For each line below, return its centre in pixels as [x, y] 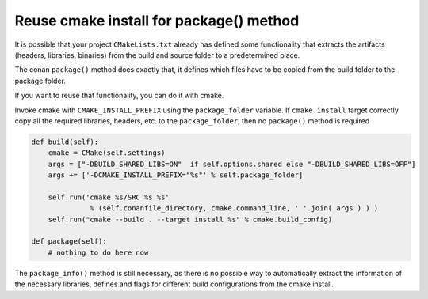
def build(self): [65, 142]
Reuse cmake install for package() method [157, 21]
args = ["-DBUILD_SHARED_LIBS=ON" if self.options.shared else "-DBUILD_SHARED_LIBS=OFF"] [232, 164]
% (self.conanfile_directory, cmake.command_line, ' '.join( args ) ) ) [234, 208]
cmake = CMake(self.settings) [107, 153]
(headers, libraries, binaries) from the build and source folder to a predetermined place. [157, 55]
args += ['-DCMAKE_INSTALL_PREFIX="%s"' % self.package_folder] [176, 175]
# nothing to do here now [98, 252]
